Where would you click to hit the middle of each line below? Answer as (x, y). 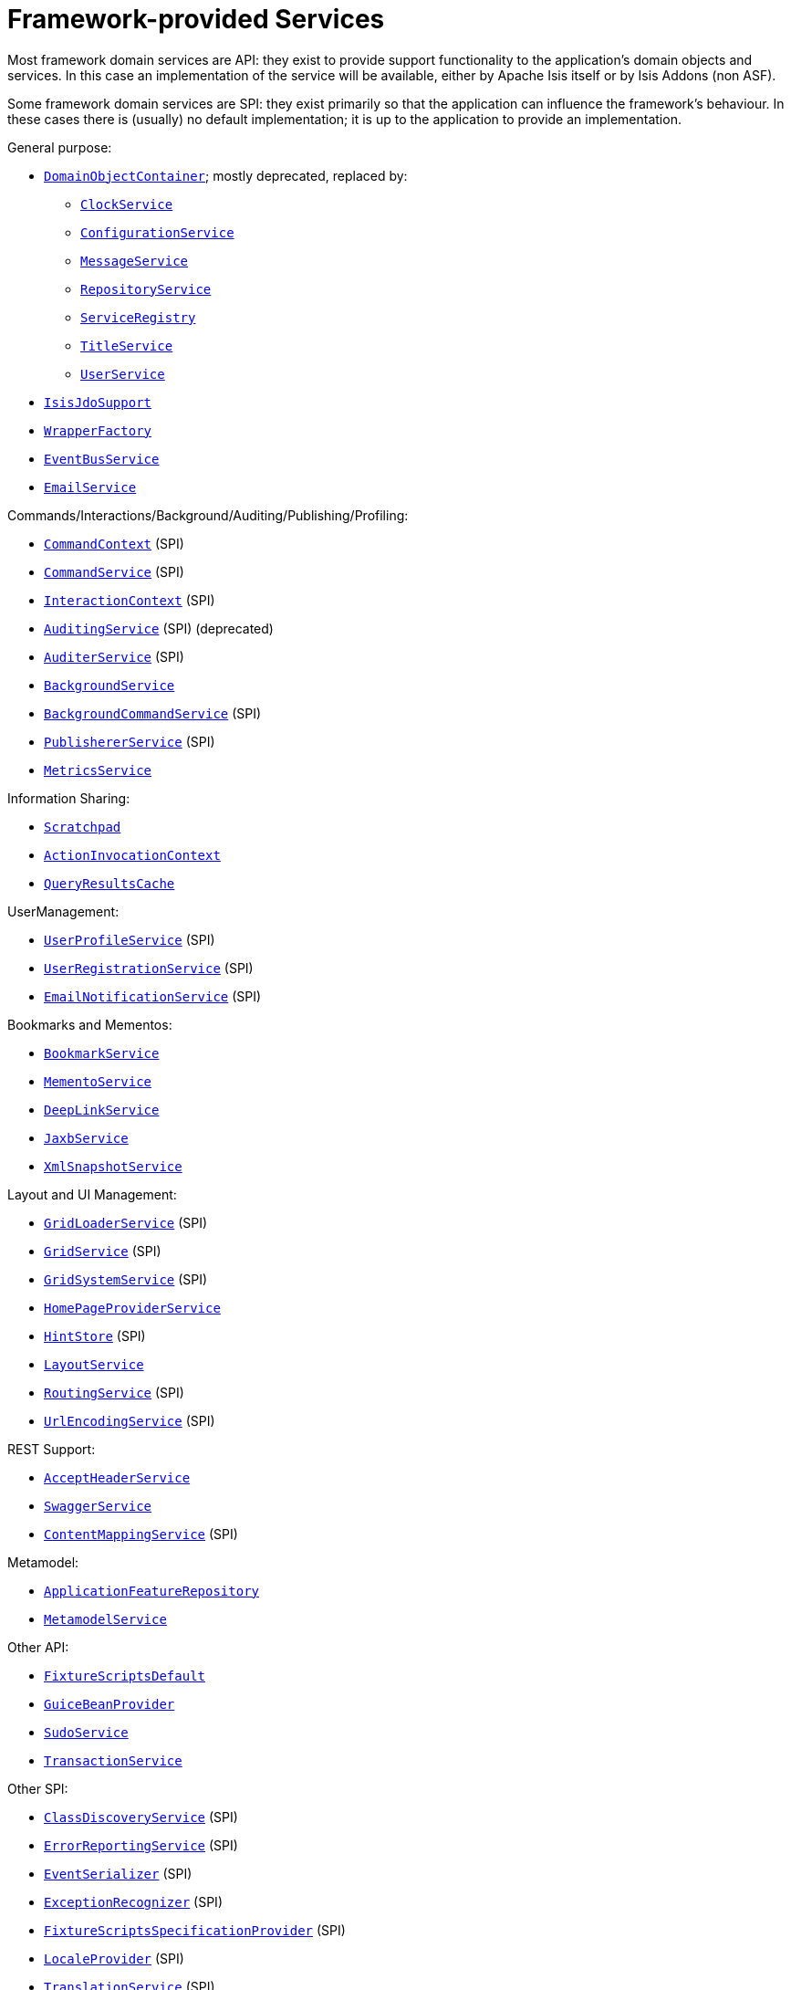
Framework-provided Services (196, 19)
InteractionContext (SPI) (130, 600)
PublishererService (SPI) (130, 741)
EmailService (90, 487)
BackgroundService (109, 685)
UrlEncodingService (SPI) (130, 1420)
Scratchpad (83, 827)
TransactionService (113, 1760)
